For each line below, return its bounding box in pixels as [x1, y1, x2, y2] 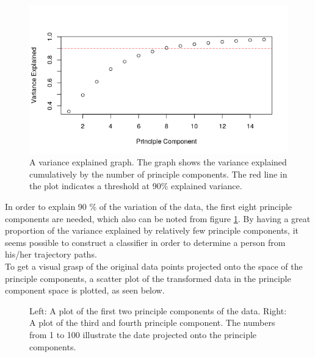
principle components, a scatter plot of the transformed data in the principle [5, 272, 291, 284]
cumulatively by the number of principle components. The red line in [29, 167, 288, 180]
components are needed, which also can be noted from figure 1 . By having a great [5, 212, 311, 225]
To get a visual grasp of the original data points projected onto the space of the [5, 260, 303, 273]
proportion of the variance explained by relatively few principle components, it [5, 224, 299, 237]
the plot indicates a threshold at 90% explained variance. [29, 179, 242, 192]
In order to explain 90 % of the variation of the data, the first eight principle [5, 200, 292, 213]
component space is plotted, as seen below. [5, 284, 165, 297]
